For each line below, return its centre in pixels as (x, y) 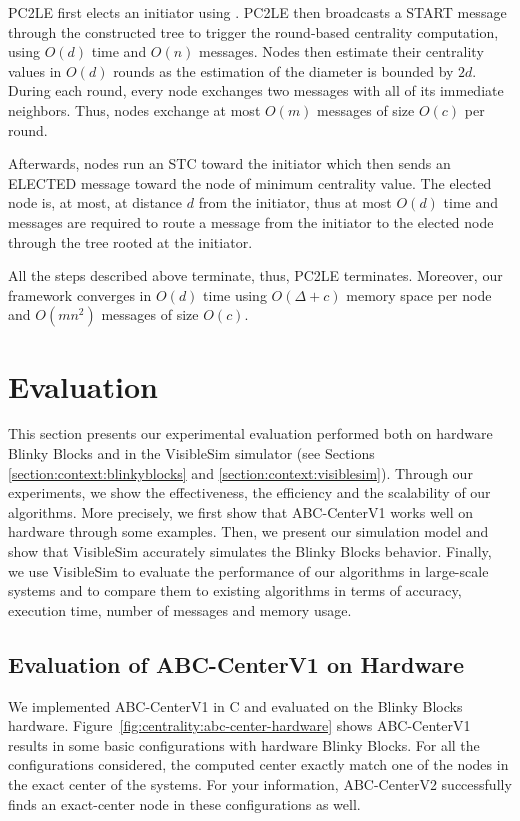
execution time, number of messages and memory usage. (180, 609)
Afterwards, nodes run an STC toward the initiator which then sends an (229, 163)
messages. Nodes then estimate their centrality (341, 51)
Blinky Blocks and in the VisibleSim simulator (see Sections (191, 453)
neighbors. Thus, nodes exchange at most (134, 109)
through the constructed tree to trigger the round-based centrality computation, (253, 31)
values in (35, 70)
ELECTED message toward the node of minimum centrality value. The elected (250, 182)
